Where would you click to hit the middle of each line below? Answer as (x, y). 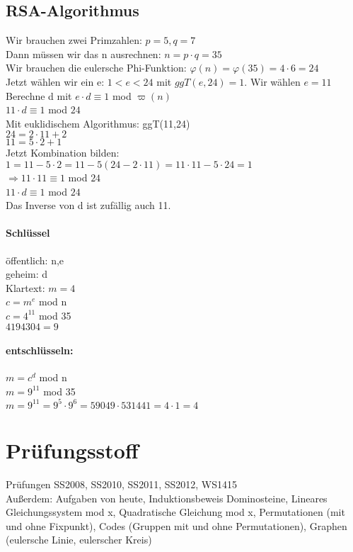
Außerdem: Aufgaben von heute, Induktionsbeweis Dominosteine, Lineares (167, 498)
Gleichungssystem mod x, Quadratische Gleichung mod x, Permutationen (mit (175, 512)
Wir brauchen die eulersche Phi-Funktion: (96, 68)
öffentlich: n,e (35, 260)
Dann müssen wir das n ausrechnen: (83, 53)
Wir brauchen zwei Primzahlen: (74, 40)
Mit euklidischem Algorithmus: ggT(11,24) (98, 123)
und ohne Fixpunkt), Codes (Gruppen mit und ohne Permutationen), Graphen (176, 525)
